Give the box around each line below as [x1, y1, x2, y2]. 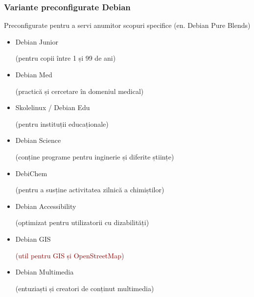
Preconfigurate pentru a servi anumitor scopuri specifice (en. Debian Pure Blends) [4, 20, 251, 30]
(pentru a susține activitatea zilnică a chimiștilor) [15, 184, 164, 195]
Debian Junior [15, 36, 58, 46]
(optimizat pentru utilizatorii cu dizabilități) [15, 217, 149, 228]
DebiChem [15, 168, 47, 178]
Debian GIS [15, 233, 51, 244]
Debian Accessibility [15, 201, 76, 211]
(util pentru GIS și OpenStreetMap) [15, 250, 124, 260]
